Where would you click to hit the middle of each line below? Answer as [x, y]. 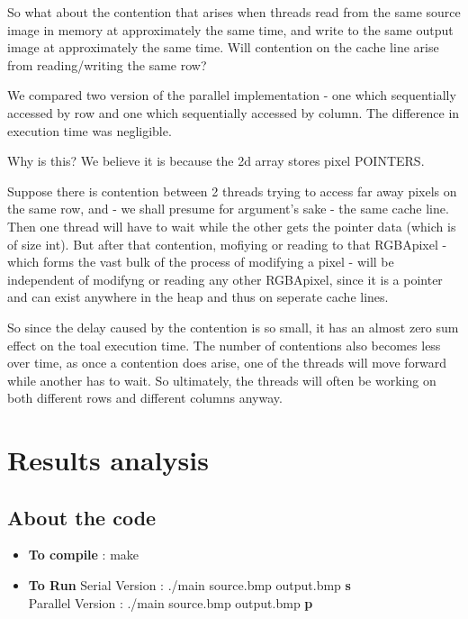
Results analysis [108, 460]
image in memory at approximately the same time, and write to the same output [230, 29]
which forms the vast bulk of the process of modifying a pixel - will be [201, 262]
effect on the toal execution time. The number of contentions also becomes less [224, 345]
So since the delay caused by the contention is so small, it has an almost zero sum [233, 327]
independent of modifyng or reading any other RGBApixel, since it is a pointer [225, 279]
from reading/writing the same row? [107, 64]
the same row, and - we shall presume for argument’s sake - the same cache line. [228, 209]
